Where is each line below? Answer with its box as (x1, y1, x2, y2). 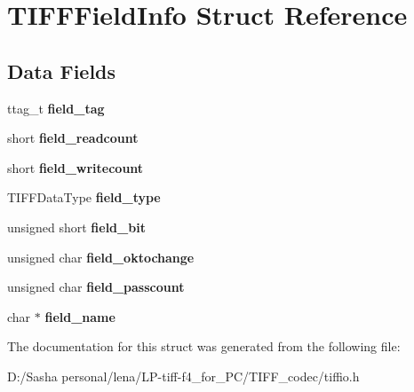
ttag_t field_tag (7, 98, 105, 117)
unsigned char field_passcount (7, 278, 185, 296)
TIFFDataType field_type (7, 188, 161, 207)
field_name (44, 307, 115, 325)
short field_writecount (7, 158, 144, 176)
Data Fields (7, 57, 116, 84)
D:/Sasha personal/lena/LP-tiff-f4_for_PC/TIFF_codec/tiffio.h (7, 366, 360, 385)
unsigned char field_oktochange (7, 247, 195, 266)
